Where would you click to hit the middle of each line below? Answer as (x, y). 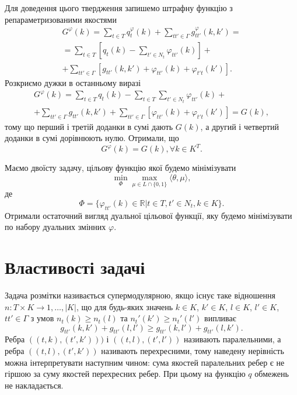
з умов (42, 318)
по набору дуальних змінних (55, 227)
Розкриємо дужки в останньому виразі (73, 83)
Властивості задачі (75, 267)
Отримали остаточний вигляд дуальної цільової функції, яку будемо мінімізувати (148, 215)
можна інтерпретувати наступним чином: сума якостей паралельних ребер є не (145, 362)
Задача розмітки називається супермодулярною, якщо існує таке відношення (140, 295)
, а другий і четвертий (240, 126)
